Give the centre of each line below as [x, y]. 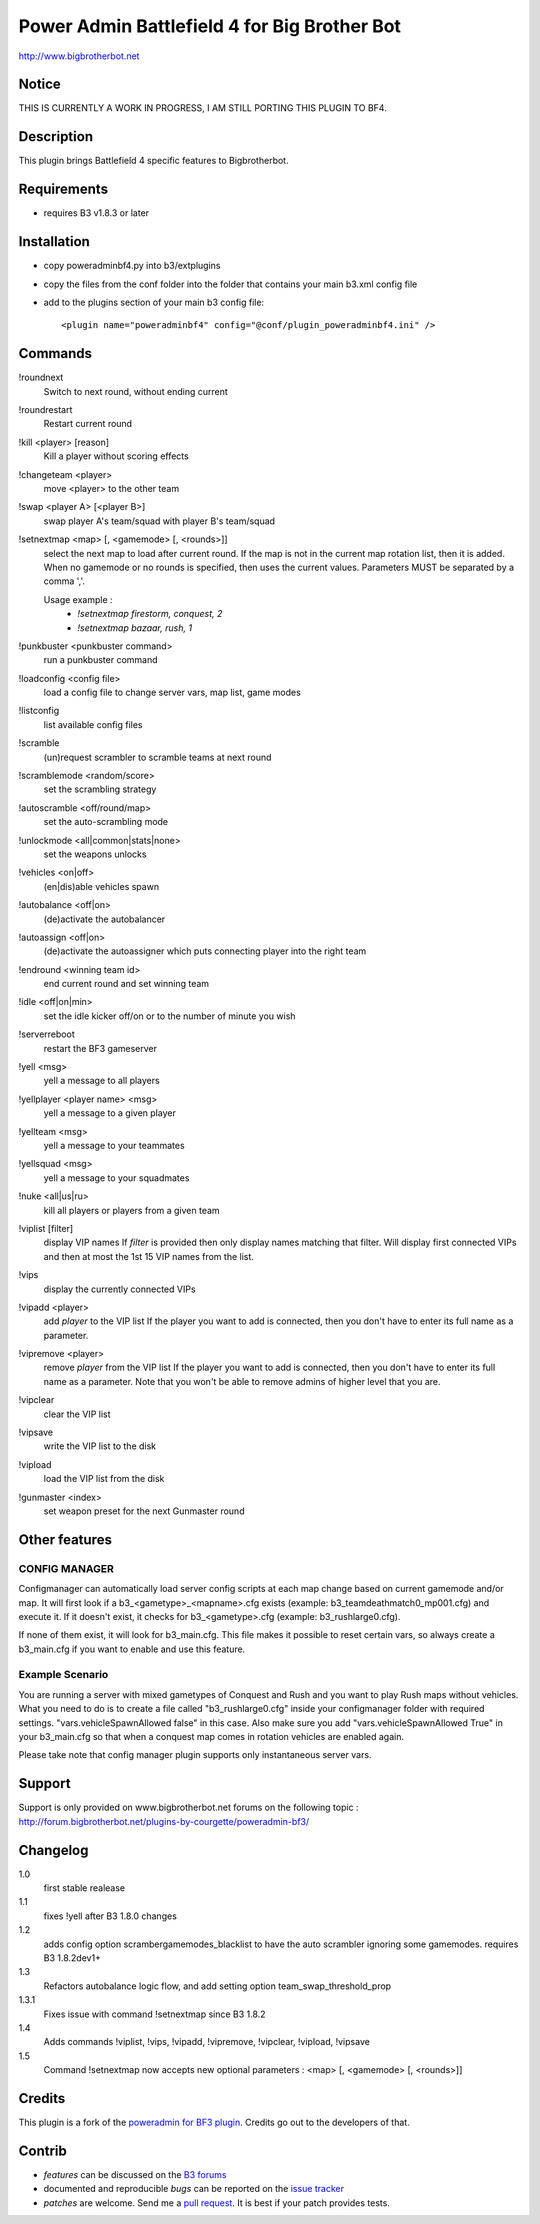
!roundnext [41, 377]
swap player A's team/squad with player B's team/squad [159, 521]
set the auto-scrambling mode [106, 822]
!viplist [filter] [46, 1228]
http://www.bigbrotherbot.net [79, 56]
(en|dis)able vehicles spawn [101, 886]
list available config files [93, 724]
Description [56, 136]
